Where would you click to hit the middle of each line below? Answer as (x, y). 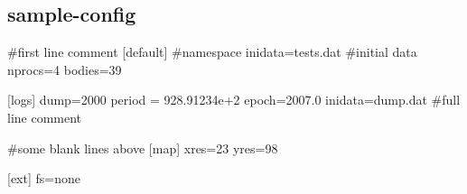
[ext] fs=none (44, 178)
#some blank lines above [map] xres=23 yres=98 (143, 148)
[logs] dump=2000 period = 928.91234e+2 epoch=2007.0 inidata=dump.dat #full (234, 100)
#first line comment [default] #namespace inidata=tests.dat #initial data (212, 52)
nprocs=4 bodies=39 (65, 69)
